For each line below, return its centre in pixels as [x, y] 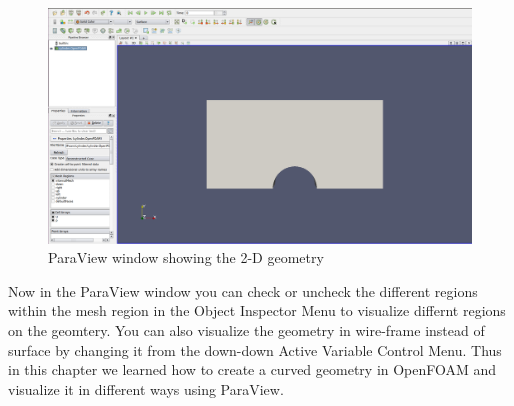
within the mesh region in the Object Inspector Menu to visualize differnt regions [257, 310]
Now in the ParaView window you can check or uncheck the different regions [243, 290]
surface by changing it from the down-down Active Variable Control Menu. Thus [255, 349]
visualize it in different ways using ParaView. [146, 388]
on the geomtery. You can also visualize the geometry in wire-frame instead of [246, 329]
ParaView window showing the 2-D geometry [186, 257]
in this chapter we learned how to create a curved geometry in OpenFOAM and [252, 369]
